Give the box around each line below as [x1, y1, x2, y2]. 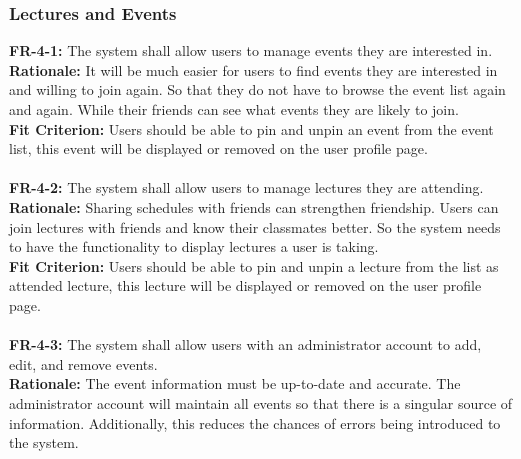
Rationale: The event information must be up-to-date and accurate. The [9, 373, 461, 394]
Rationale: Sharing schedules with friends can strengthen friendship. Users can [9, 196, 499, 217]
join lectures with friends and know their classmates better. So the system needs [9, 216, 501, 237]
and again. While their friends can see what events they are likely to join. [9, 99, 459, 119]
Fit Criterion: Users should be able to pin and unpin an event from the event [9, 118, 494, 139]
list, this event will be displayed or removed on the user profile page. [9, 138, 428, 159]
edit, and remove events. [9, 353, 158, 374]
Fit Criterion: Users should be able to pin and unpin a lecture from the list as [9, 255, 499, 276]
